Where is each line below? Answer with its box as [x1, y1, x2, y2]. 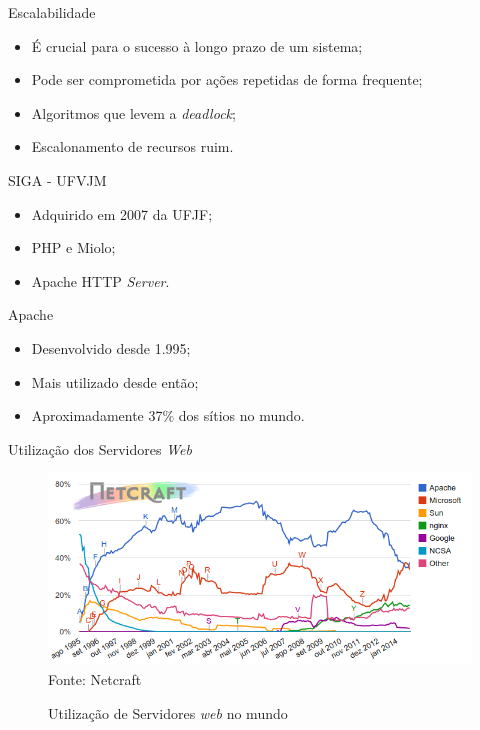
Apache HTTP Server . [31, 270, 170, 291]
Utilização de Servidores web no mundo [48, 702, 288, 723]
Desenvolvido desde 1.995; [31, 337, 191, 358]
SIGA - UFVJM [8, 169, 107, 190]
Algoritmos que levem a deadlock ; [31, 102, 236, 123]
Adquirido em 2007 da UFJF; [31, 203, 213, 224]
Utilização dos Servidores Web [8, 438, 192, 459]
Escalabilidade [8, 2, 96, 22]
